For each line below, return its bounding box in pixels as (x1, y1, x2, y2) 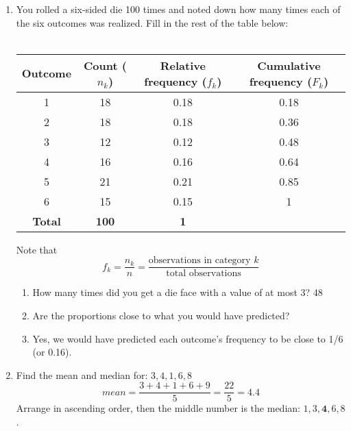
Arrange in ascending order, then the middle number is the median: (16, 401, 300, 415)
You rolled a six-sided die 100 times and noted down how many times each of (16, 2, 341, 16)
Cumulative (257, 57, 321, 73)
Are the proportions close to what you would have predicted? (32, 308, 290, 323)
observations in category (148, 256, 251, 266)
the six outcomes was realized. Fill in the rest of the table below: (16, 15, 289, 29)
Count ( (84, 57, 127, 73)
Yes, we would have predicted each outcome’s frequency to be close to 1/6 (32, 331, 343, 345)
